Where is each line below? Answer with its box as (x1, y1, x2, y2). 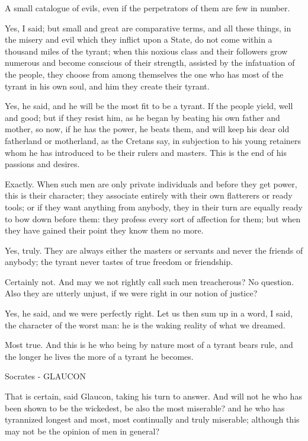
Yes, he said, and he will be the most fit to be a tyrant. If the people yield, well (5, 100, 293, 112)
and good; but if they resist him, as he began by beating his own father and (5, 111, 280, 123)
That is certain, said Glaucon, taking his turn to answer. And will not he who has (5, 390, 302, 402)
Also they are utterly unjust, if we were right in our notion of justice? (5, 287, 258, 299)
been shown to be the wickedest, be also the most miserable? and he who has (5, 401, 285, 414)
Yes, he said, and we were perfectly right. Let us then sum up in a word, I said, (5, 307, 293, 319)
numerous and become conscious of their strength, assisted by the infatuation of (5, 56, 295, 69)
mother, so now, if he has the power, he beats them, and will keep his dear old (5, 123, 290, 135)
